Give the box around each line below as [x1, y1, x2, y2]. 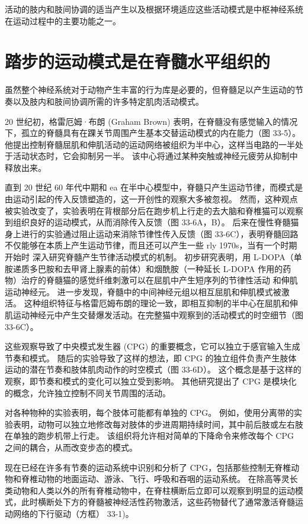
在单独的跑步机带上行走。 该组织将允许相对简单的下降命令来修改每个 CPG [5, 429, 294, 442]
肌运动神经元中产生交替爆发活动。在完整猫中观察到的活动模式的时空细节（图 [5, 309, 303, 321]
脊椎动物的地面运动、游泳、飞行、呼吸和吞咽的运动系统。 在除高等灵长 [21, 473, 298, 485]
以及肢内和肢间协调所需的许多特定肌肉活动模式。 [12, 95, 204, 107]
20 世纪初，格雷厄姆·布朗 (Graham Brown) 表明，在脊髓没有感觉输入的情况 [5, 115, 298, 127]
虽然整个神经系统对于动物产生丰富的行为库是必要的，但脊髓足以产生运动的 [5, 83, 295, 96]
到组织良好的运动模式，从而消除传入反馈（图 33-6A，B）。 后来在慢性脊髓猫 [5, 216, 299, 228]
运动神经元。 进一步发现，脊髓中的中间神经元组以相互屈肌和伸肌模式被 [5, 285, 281, 297]
